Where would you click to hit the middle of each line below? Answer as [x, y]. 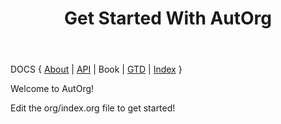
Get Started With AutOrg [168, 18]
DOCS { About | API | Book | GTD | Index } [96, 69]
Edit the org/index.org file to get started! [93, 108]
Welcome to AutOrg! [52, 89]
